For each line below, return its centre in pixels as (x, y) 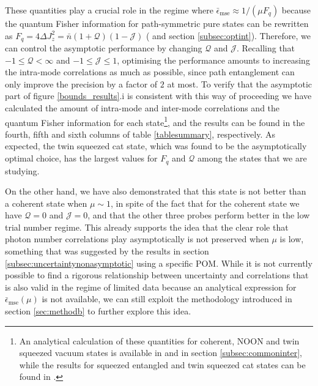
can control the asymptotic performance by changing (104, 48)
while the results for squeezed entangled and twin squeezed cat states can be (162, 364)
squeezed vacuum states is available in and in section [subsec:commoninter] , (161, 353)
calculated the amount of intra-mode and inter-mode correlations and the (142, 108)
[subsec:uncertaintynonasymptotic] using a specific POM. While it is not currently (159, 263)
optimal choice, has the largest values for (81, 158)
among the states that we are (252, 158)
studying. (22, 170)
